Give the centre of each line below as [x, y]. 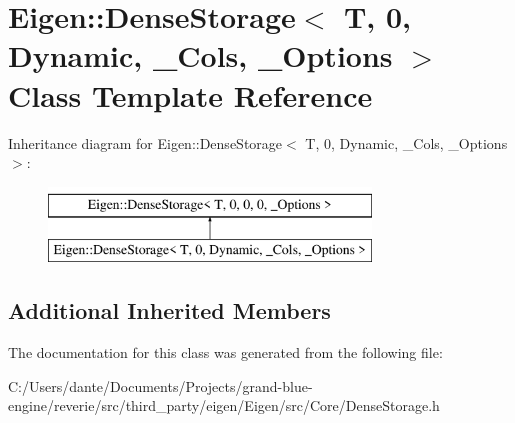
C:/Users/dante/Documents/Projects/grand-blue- [160, 385]
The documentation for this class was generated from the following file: [225, 352]
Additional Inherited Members [169, 310]
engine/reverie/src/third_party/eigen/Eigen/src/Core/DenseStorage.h [224, 405]
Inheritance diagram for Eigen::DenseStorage [145, 142]
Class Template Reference [190, 94]
